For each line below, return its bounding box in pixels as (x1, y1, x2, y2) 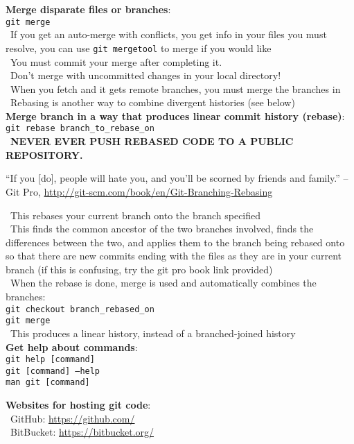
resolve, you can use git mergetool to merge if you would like (6, 40, 272, 55)
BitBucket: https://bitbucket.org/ (10, 425, 154, 439)
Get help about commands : (6, 339, 138, 354)
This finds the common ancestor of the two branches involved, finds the (10, 221, 314, 236)
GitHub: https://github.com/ (10, 411, 135, 425)
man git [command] (6, 377, 90, 388)
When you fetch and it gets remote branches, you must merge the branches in (10, 81, 341, 96)
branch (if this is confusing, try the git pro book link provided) (6, 262, 273, 276)
